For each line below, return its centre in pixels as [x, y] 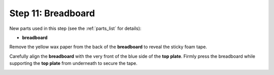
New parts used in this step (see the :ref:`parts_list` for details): [75, 28]
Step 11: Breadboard [52, 13]
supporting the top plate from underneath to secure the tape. [73, 63]
